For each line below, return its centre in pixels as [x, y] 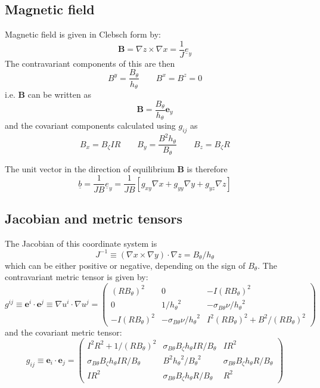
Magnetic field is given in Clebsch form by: [83, 34]
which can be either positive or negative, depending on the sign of [125, 265]
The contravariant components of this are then [90, 63]
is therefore [207, 168]
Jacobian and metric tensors [94, 218]
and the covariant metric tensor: [63, 332]
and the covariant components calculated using [90, 125]
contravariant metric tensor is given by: [77, 277]
